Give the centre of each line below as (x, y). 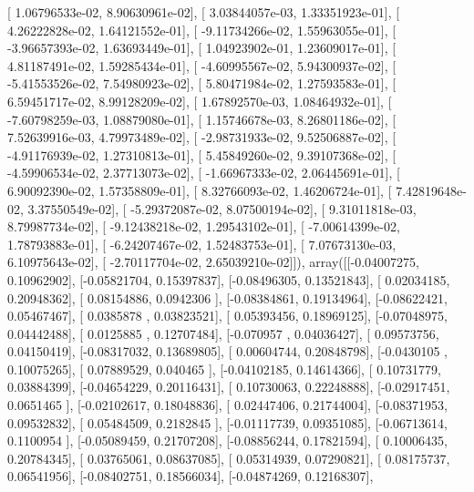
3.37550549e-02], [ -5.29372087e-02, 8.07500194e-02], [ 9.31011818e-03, (222, 208)
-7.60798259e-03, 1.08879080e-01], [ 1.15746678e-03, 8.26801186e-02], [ (202, 119)
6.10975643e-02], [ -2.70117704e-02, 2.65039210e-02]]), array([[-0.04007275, (213, 262)
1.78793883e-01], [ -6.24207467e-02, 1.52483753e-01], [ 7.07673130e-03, (202, 244)
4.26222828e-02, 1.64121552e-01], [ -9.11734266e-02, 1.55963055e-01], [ (202, 30)
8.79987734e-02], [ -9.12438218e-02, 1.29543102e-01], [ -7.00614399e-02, (204, 226)
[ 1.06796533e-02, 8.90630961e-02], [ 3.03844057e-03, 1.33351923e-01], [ (204, 12)
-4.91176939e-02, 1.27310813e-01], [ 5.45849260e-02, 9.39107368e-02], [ (202, 154)
